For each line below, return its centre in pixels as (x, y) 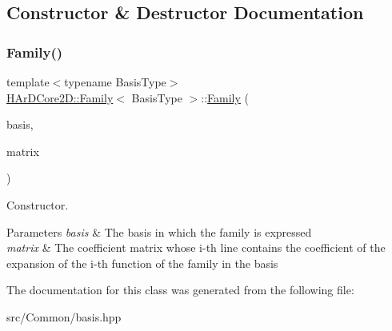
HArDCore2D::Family (60, 97)
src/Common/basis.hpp (64, 316)
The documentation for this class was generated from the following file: (180, 290)
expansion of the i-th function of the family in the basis (142, 263)
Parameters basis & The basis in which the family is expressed (159, 231)
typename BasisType (115, 82)
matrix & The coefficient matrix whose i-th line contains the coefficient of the (196, 247)
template (28, 82)
